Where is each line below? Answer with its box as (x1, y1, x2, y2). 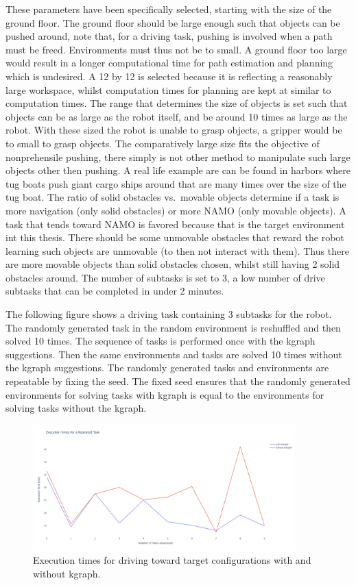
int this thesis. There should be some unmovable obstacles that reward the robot (5, 230, 344, 245)
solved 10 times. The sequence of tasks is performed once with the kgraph (5, 334, 316, 348)
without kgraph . (33, 567, 101, 581)
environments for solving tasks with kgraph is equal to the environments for (5, 387, 324, 401)
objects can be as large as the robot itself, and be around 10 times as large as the (5, 109, 348, 123)
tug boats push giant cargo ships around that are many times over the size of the (5, 176, 346, 190)
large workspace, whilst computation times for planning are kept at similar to (5, 82, 331, 97)
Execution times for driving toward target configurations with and (33, 553, 311, 567)
